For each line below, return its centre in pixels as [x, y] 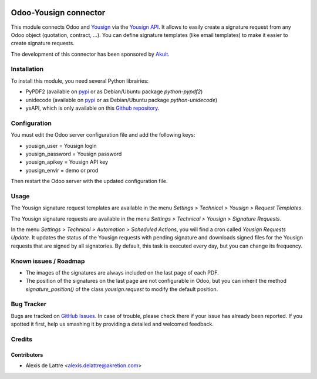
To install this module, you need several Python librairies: [80, 81]
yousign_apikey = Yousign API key [67, 162]
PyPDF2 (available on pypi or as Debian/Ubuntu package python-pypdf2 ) [114, 92]
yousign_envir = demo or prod [62, 170]
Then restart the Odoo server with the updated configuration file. [89, 181]
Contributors [27, 354]
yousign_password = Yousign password [74, 154]
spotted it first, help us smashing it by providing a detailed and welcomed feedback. [112, 324]
